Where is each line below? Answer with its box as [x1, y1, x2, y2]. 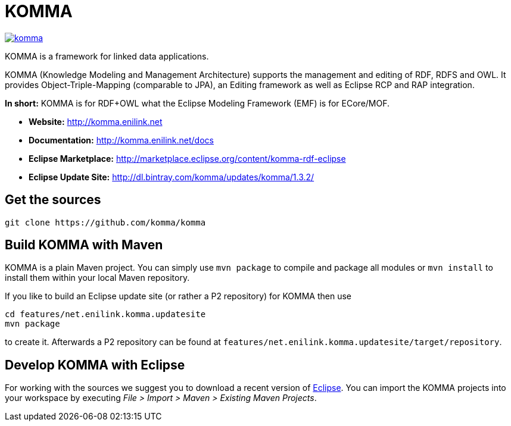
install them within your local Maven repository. [5, 272, 190, 283]
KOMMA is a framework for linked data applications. [5, 51, 209, 61]
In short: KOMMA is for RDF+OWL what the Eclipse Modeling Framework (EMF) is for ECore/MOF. [5, 98, 390, 108]
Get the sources [5, 192, 101, 208]
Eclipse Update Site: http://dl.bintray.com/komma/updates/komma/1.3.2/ [29, 171, 314, 182]
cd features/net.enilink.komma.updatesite [5, 309, 206, 319]
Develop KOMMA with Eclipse [5, 357, 185, 372]
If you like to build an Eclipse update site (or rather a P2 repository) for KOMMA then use [5, 291, 352, 302]
